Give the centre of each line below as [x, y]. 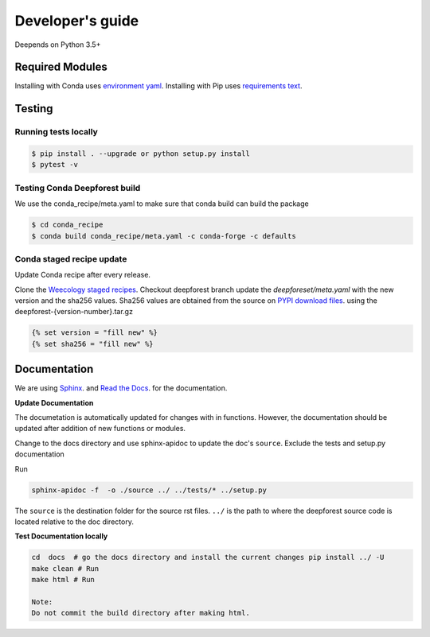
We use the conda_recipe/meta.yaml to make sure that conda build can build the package [162, 204]
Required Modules [61, 67]
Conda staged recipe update [71, 258]
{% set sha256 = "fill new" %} [93, 344]
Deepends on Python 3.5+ [58, 45]
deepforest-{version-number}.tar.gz [74, 312]
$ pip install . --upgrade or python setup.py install [141, 154]
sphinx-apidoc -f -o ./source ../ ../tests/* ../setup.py [149, 490]
